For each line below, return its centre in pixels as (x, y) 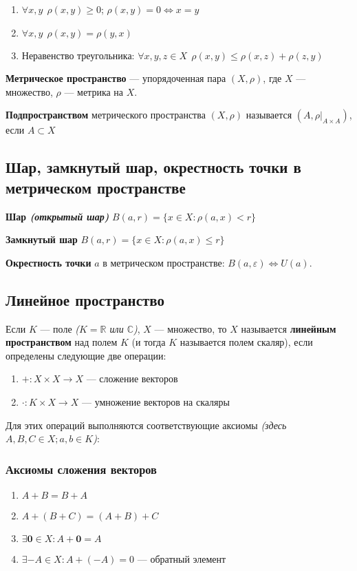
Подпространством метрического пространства (106, 115)
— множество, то (191, 328)
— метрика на (94, 91)
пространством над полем (62, 342)
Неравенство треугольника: (78, 55)
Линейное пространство (85, 299)
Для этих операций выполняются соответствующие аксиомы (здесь (146, 425)
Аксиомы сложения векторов (81, 469)
